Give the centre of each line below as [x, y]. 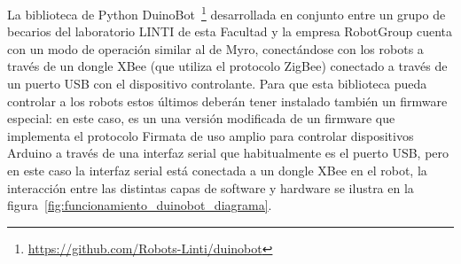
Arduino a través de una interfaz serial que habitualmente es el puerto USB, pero [228, 153]
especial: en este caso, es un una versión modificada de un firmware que [201, 118]
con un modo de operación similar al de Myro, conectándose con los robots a [215, 48]
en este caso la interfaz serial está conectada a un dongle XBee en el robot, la [217, 170]
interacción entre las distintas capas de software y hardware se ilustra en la [211, 187]
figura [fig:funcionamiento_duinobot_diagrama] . [140, 205]
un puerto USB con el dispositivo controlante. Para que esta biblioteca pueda [217, 84]
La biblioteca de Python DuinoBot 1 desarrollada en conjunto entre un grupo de [227, 13]
